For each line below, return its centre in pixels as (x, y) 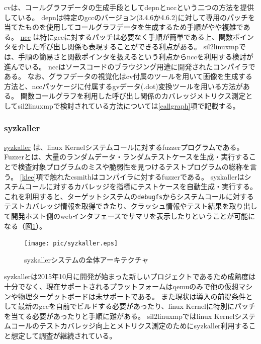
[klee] (28, 176)
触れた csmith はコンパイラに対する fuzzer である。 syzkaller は (147, 176)
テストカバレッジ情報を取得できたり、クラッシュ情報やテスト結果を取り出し (131, 206)
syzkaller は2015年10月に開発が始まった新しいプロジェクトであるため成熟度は (130, 276)
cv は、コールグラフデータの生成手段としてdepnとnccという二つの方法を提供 (129, 7)
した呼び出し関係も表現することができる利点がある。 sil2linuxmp (132, 47)
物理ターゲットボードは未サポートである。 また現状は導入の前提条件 (132, 296)
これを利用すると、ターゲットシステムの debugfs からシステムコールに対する (129, 196)
